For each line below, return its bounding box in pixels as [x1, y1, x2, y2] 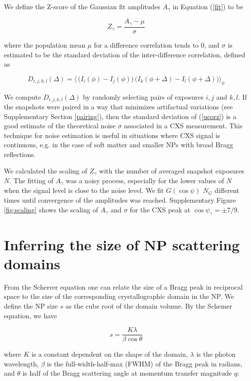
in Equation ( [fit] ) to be [172, 1, 243, 11]
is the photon [196, 349, 236, 359]
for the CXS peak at [130, 204, 191, 214]
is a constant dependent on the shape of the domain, [32, 349, 188, 359]
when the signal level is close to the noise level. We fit [4, 185, 164, 195]
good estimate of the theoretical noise [4, 121, 116, 131]
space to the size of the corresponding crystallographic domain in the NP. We [4, 291, 234, 301]
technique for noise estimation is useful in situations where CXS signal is [4, 130, 220, 140]
